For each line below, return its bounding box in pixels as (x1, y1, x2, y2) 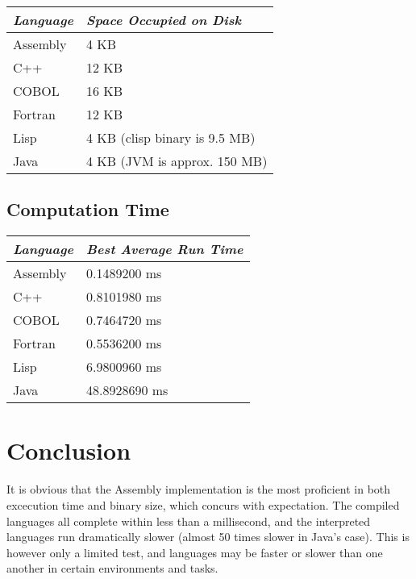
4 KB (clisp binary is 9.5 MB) (86, 128, 256, 147)
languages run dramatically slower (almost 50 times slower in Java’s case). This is (6, 528, 410, 545)
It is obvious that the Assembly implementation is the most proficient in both (6, 481, 391, 498)
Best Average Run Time (86, 240, 243, 259)
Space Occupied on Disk (86, 10, 242, 29)
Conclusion (6, 434, 131, 467)
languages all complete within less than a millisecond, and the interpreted (6, 512, 371, 529)
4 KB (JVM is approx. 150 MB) (86, 152, 268, 170)
